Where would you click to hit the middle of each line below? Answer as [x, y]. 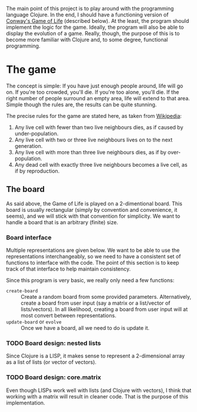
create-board [22, 291]
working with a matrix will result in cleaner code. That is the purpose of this [97, 396]
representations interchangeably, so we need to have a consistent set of [94, 256]
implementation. [26, 403]
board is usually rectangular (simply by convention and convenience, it [92, 210]
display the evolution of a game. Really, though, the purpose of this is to [93, 33]
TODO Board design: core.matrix [54, 377]
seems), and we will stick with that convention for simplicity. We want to [93, 216]
